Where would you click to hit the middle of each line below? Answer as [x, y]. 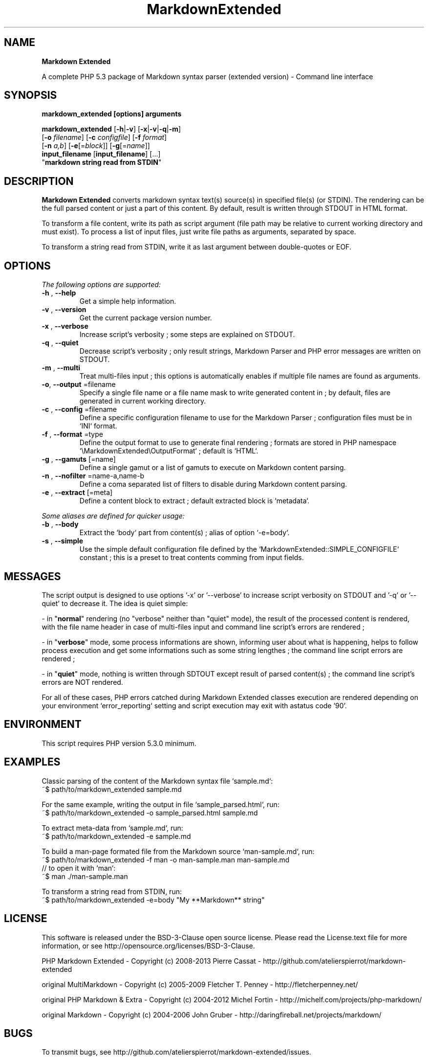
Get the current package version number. [146, 318]
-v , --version [64, 310]
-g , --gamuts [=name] [79, 459]
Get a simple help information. [128, 301]
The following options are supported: [101, 285]
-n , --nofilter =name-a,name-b [93, 476]
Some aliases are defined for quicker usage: [113, 516]
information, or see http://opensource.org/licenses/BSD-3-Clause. [148, 946]
